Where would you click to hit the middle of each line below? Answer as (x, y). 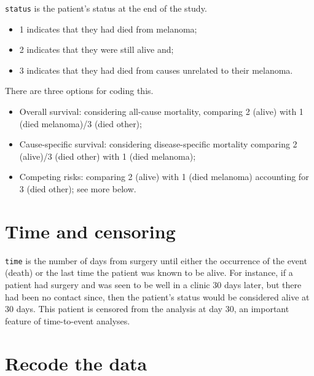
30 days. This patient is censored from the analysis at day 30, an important (147, 309)
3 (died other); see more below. (78, 189)
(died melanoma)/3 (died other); (80, 123)
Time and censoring (90, 231)
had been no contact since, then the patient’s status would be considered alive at (157, 296)
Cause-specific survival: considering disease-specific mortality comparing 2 (158, 144)
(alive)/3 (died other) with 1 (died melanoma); (108, 156)
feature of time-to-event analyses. (68, 320)
